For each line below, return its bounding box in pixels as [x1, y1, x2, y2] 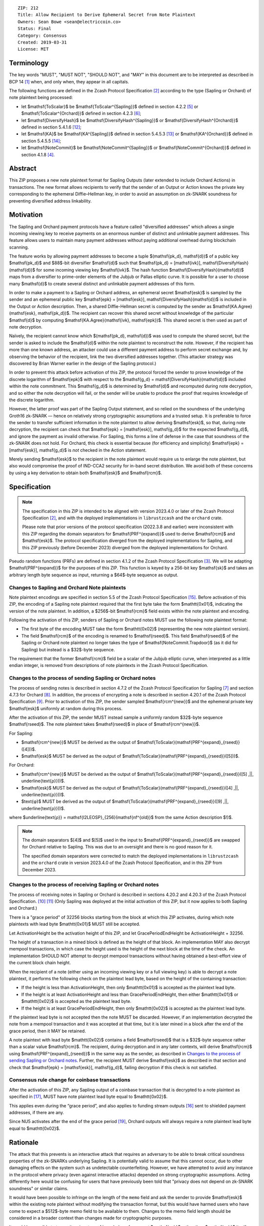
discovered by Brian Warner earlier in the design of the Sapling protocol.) [9, 360, 156, 366]
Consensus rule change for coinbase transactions [9, 1076, 131, 1083]
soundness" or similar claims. [9, 1185, 68, 1191]
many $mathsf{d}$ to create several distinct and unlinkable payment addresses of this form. [9, 281, 195, 286]
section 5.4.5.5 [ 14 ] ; [21, 138, 61, 144]
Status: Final [18, 26, 51, 31]
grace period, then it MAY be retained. [9, 1028, 86, 1034]
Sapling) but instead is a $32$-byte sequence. [21, 646, 115, 652]
